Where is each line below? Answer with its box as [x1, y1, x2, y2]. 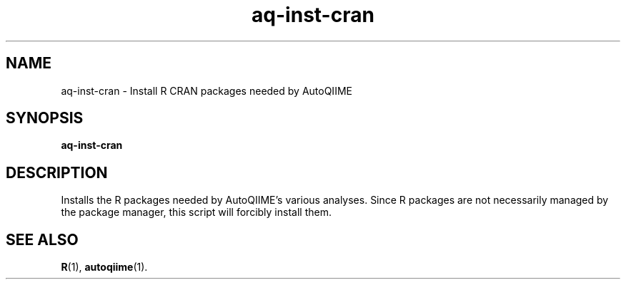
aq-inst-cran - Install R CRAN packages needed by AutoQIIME [61, 84, 352, 97]
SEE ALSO [6, 230, 79, 249]
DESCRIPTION [6, 163, 108, 182]
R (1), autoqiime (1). [61, 261, 148, 274]
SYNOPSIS [6, 109, 84, 128]
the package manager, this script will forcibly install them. [61, 206, 332, 219]
